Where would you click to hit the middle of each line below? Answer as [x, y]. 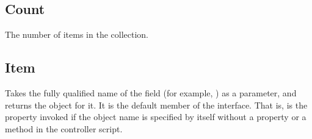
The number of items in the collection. [77, 34]
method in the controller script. [64, 128]
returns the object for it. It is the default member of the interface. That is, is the [156, 105]
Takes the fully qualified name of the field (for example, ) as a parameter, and [151, 93]
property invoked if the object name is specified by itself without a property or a [156, 117]
